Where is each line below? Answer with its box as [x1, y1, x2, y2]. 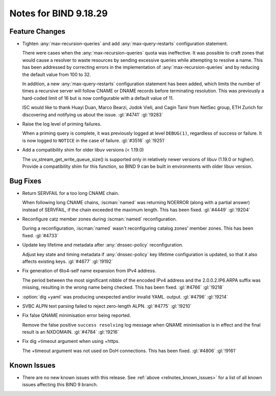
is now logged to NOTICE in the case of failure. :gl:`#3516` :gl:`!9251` [22, 137, 166, 143]
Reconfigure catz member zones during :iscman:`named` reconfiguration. [22, 216, 177, 222]
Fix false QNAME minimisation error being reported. [22, 312, 131, 318]
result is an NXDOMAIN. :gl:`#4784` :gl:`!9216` [22, 329, 120, 335]
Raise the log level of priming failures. [22, 120, 102, 127]
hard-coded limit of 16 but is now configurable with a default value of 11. [22, 95, 174, 101]
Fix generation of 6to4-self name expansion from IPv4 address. [22, 268, 156, 274]
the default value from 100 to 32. [22, 71, 91, 78]
